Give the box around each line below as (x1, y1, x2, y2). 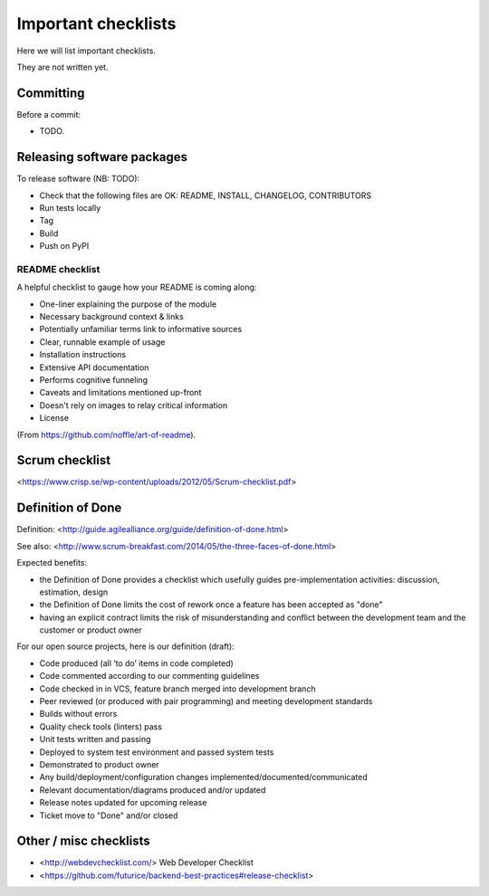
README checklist (16, 262, 101, 275)
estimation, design (39, 586, 109, 597)
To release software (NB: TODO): (16, 173, 140, 185)
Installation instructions (39, 349, 127, 360)
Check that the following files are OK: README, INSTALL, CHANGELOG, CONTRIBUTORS (39, 190, 372, 201)
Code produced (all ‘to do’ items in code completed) (39, 657, 235, 669)
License (39, 413, 70, 424)
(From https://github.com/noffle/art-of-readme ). (16, 429, 197, 440)
